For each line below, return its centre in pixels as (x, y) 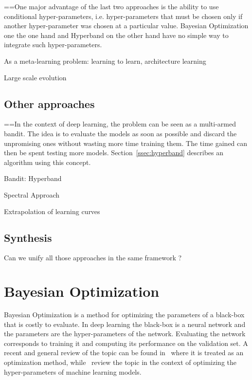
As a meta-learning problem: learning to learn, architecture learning (105, 61)
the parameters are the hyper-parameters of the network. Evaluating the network (125, 334)
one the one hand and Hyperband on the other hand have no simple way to (116, 35)
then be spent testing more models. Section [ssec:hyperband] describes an (114, 153)
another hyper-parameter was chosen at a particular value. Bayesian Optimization (126, 26)
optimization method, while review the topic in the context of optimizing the (120, 362)
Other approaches (49, 103)
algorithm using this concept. (47, 162)
